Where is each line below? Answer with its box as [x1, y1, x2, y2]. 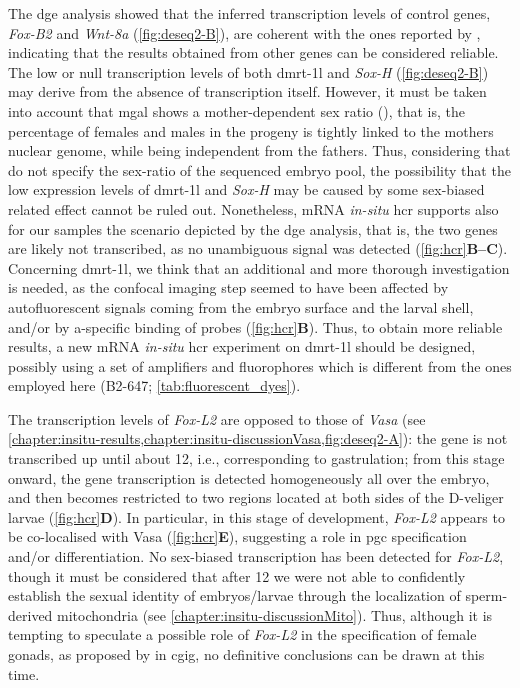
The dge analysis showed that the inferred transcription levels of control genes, [8, 3, 491, 23]
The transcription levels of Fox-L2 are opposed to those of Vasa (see [8, 408, 426, 429]
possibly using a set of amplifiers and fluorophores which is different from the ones [8, 355, 512, 376]
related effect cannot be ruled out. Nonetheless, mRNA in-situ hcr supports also [8, 198, 499, 219]
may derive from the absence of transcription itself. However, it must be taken [8, 81, 487, 102]
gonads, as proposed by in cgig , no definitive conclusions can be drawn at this [8, 644, 485, 664]
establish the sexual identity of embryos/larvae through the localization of [8, 585, 461, 606]
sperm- [465, 585, 508, 606]
